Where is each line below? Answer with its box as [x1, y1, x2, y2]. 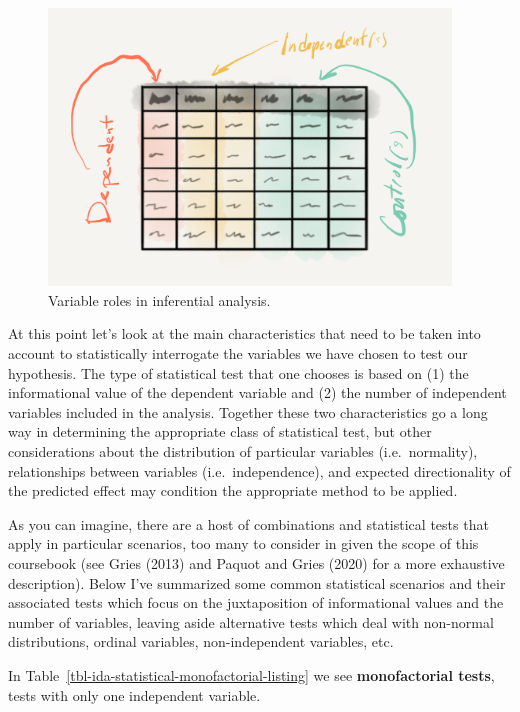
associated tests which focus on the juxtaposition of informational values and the [8, 592, 504, 613]
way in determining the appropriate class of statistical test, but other [8, 421, 432, 442]
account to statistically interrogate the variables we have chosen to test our [8, 343, 468, 364]
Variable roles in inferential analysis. [48, 289, 271, 310]
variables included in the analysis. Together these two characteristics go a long [8, 401, 488, 422]
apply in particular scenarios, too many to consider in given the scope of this [8, 533, 479, 554]
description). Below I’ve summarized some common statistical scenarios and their [8, 572, 506, 593]
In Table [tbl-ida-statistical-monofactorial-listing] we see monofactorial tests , [8, 664, 495, 685]
